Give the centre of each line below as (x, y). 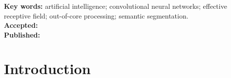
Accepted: (21, 25)
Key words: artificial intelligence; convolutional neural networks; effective (115, 6)
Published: (22, 34)
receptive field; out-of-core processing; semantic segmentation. (96, 15)
